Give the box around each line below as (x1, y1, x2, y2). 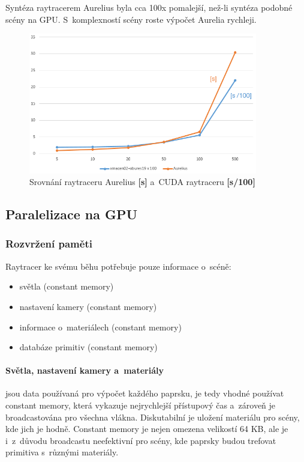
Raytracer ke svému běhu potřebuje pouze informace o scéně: (5, 260, 231, 272)
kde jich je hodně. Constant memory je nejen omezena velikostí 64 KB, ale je (5, 422, 288, 435)
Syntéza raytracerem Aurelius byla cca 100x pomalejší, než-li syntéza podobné (5, 1, 293, 13)
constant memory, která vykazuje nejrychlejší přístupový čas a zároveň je (5, 399, 276, 412)
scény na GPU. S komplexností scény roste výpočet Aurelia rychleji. (5, 13, 257, 25)
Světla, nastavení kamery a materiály (5, 364, 164, 377)
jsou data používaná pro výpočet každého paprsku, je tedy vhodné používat (5, 387, 284, 400)
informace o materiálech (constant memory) (19, 320, 182, 333)
